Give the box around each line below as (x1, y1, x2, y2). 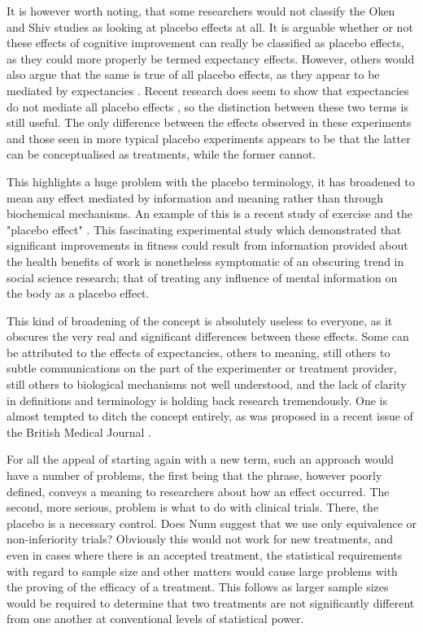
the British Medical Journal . (7, 423, 151, 440)
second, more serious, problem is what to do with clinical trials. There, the (7, 499, 379, 516)
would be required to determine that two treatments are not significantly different (7, 594, 415, 611)
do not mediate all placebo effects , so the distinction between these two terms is (7, 98, 408, 115)
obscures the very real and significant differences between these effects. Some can (7, 328, 409, 345)
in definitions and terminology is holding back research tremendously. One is (7, 391, 388, 408)
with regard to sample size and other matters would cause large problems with (7, 562, 398, 579)
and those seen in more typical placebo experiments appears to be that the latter (7, 129, 411, 146)
